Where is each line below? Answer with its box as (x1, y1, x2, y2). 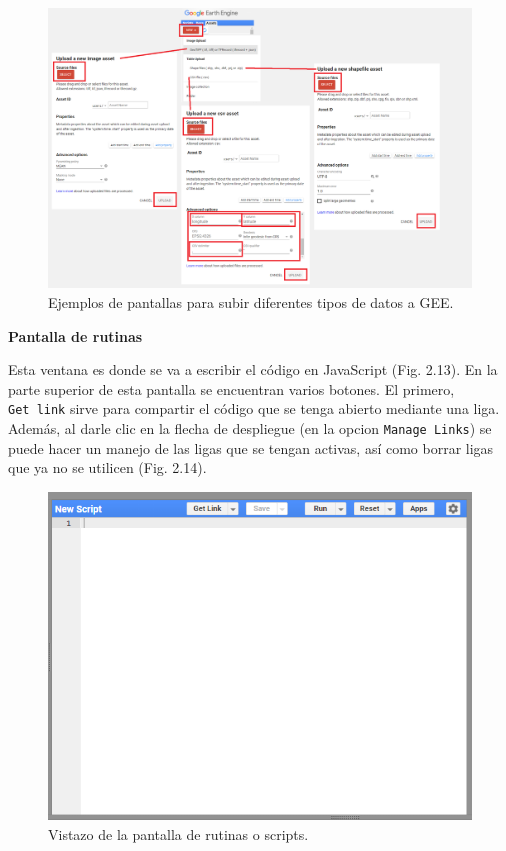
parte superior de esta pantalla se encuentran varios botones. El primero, (8, 378, 455, 399)
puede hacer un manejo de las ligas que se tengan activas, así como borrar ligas (8, 437, 494, 458)
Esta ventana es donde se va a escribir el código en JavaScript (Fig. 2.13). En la (8, 359, 498, 380)
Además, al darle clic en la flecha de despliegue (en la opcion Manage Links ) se (8, 417, 492, 438)
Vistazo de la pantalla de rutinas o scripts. (48, 823, 309, 844)
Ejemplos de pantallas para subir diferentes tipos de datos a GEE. (48, 291, 454, 312)
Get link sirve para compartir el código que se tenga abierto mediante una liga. (8, 398, 500, 419)
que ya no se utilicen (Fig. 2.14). (8, 457, 207, 478)
